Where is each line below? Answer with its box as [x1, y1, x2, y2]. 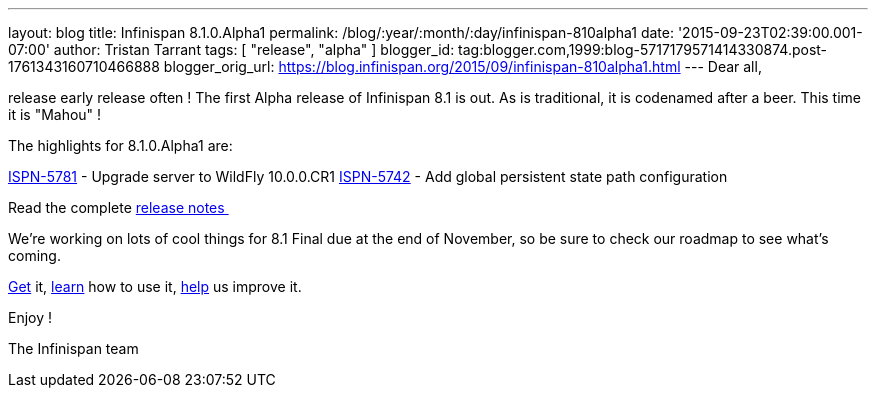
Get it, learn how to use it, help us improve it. [8, 278, 302, 295]
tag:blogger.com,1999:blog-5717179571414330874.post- [458, 41, 828, 58]
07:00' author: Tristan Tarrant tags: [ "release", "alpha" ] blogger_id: [8, 41, 455, 58]
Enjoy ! [8, 309, 53, 326]
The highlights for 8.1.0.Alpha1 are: [8, 137, 233, 154]
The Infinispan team [8, 340, 139, 357]
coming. [8, 247, 61, 264]
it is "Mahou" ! [8, 106, 102, 123]
